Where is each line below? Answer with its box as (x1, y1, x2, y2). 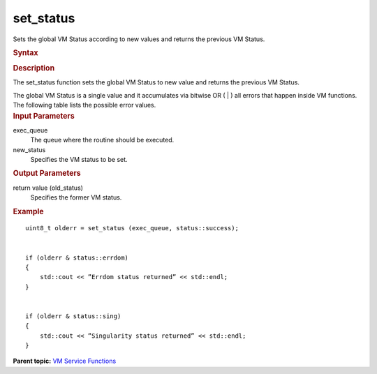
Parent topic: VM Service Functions (13, 357, 117, 366)
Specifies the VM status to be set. (30, 156, 128, 164)
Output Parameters (13, 168, 81, 178)
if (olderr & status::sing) (25, 312, 121, 320)
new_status (13, 145, 46, 154)
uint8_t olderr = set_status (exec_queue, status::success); (25, 224, 239, 232)
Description (13, 63, 55, 73)
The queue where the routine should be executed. (30, 136, 175, 144)
